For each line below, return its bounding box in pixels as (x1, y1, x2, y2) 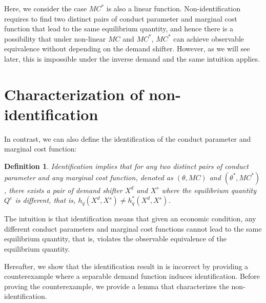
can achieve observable (173, 33, 244, 44)
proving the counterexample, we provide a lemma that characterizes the (4, 280, 229, 291)
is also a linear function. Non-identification (106, 3, 240, 13)
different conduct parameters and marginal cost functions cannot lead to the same (4, 223, 262, 234)
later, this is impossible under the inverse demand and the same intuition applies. (4, 53, 260, 64)
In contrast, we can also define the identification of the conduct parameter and (4, 133, 251, 144)
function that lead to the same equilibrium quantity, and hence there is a (4, 23, 234, 34)
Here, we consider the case (4, 3, 87, 13)
